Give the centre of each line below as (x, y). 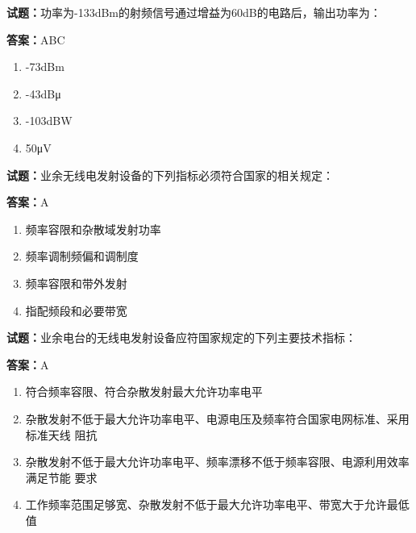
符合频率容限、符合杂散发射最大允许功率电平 (144, 391)
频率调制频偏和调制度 (82, 256)
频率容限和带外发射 (76, 283)
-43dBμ (43, 93)
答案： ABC (36, 39)
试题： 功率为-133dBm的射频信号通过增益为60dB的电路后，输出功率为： (194, 12)
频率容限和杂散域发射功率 (93, 229)
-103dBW (49, 121)
